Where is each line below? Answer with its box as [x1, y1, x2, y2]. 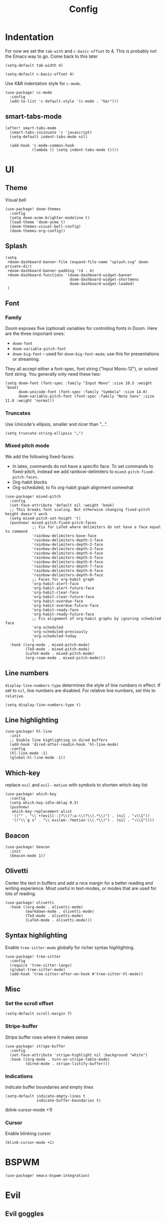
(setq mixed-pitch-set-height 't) [9, 516, 81, 521]
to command [5, 529, 28, 534]
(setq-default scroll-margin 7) [5, 1011, 72, 1016]
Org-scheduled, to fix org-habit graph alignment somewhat [12, 484, 134, 490]
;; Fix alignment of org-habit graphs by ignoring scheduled [31, 616, 162, 621]
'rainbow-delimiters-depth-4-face [31, 551, 103, 556]
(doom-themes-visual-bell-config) [9, 224, 81, 229]
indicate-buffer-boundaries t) [36, 1098, 101, 1103]
